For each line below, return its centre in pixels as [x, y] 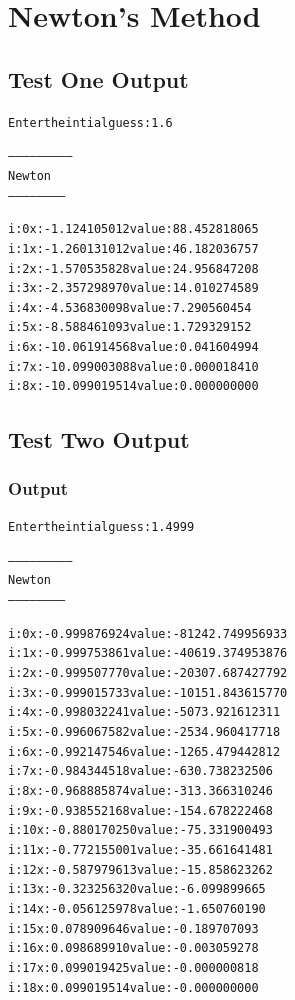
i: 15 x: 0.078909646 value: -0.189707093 [133, 928]
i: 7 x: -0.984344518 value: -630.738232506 [140, 771]
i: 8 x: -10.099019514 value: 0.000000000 [133, 386]
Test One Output [98, 78]
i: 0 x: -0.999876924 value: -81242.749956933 [148, 633]
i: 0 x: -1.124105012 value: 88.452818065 [133, 229]
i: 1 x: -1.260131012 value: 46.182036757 [133, 248]
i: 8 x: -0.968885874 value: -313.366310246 [140, 790]
